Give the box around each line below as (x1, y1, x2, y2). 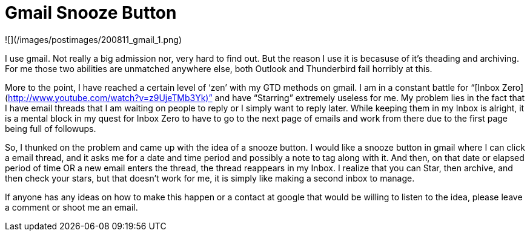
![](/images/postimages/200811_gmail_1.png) (5, 34, 182, 45)
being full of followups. (5, 123, 96, 134)
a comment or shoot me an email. (5, 202, 138, 212)
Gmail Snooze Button (5, 2, 177, 23)
